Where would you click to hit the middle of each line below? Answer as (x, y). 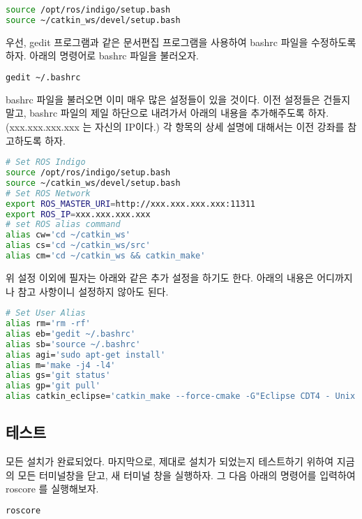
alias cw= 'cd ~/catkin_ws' (68, 235)
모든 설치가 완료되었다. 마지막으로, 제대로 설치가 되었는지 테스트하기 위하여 (170, 461)
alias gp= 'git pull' (53, 386)
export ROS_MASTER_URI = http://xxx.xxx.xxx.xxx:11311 (130, 204)
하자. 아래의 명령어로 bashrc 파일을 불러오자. (102, 56)
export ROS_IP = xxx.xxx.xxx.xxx (78, 214)
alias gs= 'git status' (58, 375)
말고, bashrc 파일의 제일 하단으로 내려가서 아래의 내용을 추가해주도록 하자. (167, 113)
